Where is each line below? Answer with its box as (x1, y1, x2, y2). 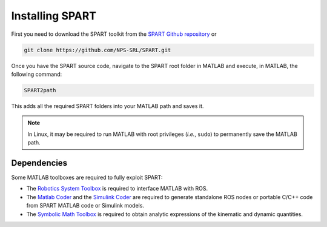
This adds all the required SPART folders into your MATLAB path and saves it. (11, 102, 204, 109)
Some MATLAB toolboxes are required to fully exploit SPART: (11, 174, 163, 181)
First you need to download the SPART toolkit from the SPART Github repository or (11, 30, 217, 38)
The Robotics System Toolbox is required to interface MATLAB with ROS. (26, 185, 208, 192)
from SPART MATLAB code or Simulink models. (26, 202, 145, 209)
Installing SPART (11, 9, 97, 22)
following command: (11, 70, 62, 78)
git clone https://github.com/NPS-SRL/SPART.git (24, 46, 171, 53)
